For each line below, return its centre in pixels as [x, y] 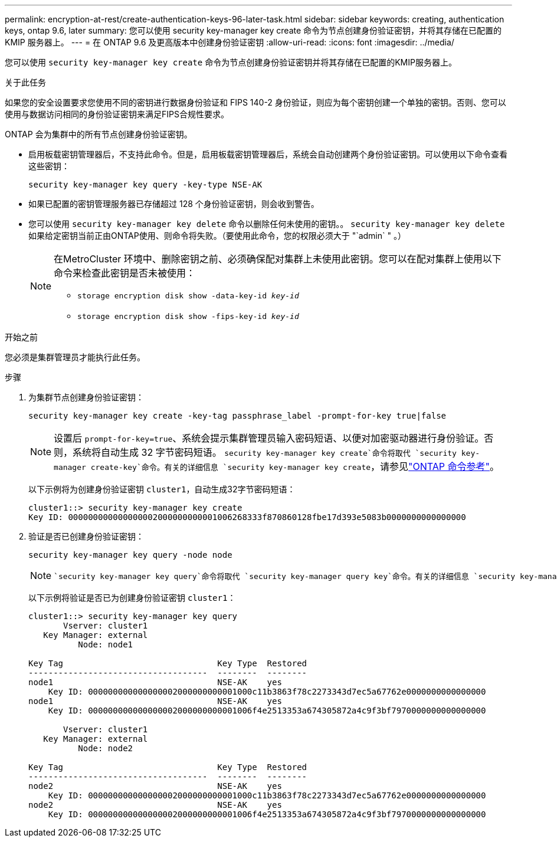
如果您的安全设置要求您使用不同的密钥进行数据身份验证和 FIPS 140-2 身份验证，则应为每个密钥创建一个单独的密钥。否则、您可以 [255, 102]
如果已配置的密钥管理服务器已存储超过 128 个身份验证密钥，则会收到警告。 [174, 204]
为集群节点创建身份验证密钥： [86, 397]
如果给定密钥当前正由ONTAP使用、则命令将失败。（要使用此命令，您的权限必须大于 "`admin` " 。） [217, 236]
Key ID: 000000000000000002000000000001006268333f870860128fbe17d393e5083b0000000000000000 [247, 517]
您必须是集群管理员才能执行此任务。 [75, 357]
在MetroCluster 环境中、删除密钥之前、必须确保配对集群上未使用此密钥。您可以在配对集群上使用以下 [278, 259]
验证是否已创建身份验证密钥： [86, 536]
